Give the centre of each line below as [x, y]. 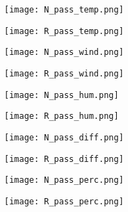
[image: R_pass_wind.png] [64, 73]
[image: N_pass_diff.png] [64, 137]
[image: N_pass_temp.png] [64, 10]
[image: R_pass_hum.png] [62, 116]
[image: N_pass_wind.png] [64, 52]
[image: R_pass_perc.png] [64, 201]
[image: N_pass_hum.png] [62, 95]
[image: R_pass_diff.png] [64, 159]
